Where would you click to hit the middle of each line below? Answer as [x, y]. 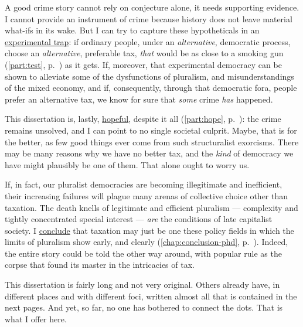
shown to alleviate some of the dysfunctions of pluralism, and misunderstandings [149, 76]
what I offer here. [36, 319]
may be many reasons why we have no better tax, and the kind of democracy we [149, 153]
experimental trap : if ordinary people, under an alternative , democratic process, [148, 41]
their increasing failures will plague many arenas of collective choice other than [147, 195]
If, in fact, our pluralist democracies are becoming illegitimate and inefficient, [144, 184]
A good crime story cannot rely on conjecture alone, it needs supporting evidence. [152, 7]
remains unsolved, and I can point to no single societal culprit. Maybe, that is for [151, 130]
